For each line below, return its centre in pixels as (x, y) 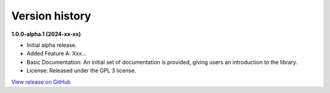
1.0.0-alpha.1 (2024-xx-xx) (46, 34)
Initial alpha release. (52, 45)
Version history (51, 16)
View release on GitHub (41, 81)
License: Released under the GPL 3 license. (81, 71)
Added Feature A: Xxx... (57, 53)
